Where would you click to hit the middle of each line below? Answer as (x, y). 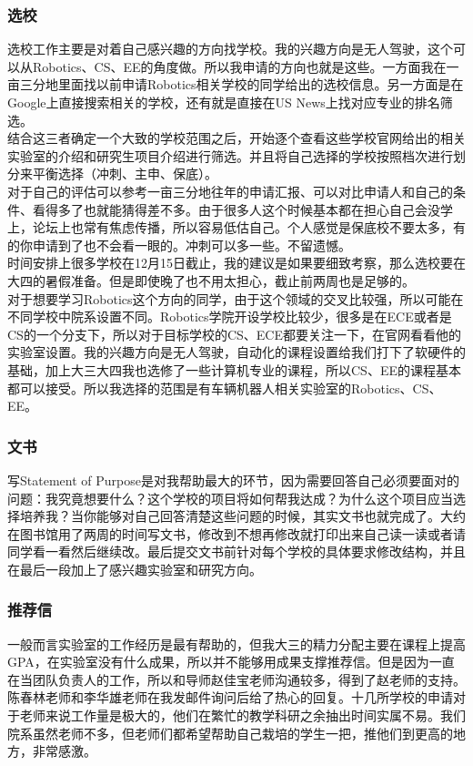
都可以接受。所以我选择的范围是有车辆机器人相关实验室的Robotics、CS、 (225, 388)
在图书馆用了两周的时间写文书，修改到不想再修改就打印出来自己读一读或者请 (236, 533)
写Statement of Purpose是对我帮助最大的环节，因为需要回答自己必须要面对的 (233, 480)
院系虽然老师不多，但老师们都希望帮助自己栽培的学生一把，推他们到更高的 (230, 733)
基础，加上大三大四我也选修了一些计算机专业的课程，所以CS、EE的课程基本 (234, 369)
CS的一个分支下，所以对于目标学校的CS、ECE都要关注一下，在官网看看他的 (234, 334)
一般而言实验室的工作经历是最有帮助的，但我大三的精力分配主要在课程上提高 (236, 643)
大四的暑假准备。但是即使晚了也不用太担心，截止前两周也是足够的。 (211, 280)
